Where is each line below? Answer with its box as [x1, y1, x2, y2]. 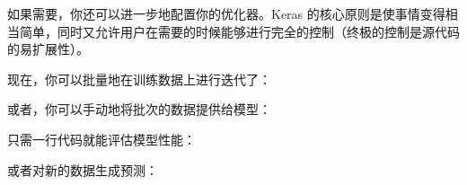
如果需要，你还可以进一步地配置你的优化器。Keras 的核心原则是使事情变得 [7, 4, 445, 22]
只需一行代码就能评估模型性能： [7, 129, 196, 148]
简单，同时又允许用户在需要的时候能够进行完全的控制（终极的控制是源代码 [19, 22, 460, 40]
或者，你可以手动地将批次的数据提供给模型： [7, 100, 271, 119]
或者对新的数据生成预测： [7, 160, 158, 179]
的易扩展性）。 [7, 40, 89, 58]
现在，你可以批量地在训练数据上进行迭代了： [7, 69, 271, 88]
